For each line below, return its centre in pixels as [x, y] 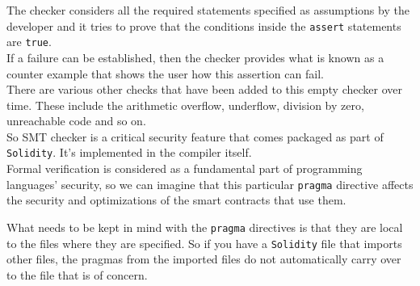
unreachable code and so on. [76, 121]
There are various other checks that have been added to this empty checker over [204, 89]
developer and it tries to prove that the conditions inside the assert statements [204, 25]
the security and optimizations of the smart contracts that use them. [176, 200]
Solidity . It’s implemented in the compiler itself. [129, 152]
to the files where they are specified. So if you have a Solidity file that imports [204, 243]
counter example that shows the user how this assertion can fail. [165, 73]
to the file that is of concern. [77, 274]
